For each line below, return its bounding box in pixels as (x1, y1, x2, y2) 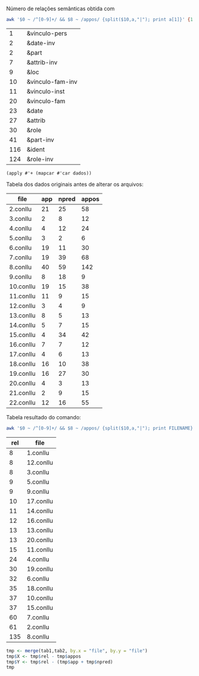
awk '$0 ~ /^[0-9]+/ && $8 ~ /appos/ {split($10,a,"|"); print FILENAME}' (6, 425, 196, 431)
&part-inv (26, 135, 55, 144)
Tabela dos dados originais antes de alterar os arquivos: (6, 180, 144, 188)
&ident (26, 145, 45, 154)
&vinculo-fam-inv (26, 77, 77, 86)
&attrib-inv (26, 58, 58, 66)
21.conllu (9, 388, 36, 397)
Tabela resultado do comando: (6, 413, 82, 420)
